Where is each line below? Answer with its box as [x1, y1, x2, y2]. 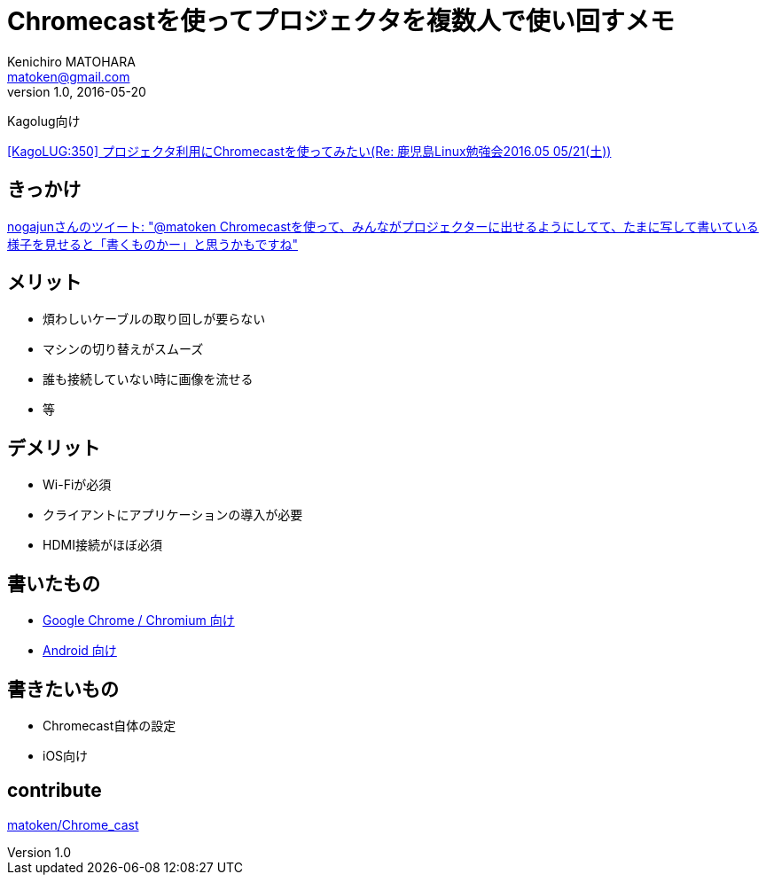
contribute [7, 779, 102, 802]
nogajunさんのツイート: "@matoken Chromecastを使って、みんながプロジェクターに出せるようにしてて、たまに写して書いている [7, 218, 759, 234]
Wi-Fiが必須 [43, 477, 112, 493]
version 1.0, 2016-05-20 [7, 83, 146, 99]
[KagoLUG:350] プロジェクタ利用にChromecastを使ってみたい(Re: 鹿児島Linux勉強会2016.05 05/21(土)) [7, 143, 612, 159]
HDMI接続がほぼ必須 [43, 537, 162, 553]
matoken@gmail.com [7, 68, 130, 84]
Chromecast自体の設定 [43, 717, 176, 733]
